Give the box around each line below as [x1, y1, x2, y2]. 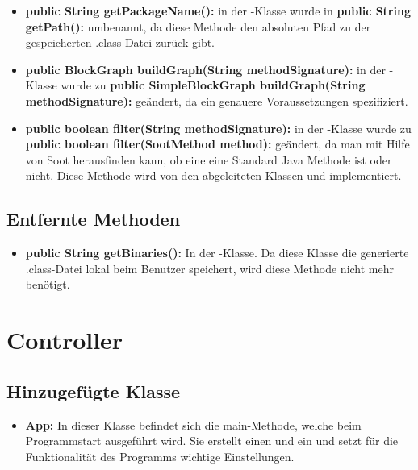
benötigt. [25, 276, 70, 293]
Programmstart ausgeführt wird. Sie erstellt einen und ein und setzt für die [25, 432, 399, 449]
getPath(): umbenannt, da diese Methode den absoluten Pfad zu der [25, 18, 371, 35]
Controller [6, 323, 123, 356]
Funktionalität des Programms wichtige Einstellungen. [25, 447, 295, 464]
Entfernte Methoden [6, 206, 181, 231]
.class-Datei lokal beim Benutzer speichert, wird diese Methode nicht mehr [25, 260, 394, 277]
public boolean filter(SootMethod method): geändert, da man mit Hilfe [25, 135, 410, 152]
